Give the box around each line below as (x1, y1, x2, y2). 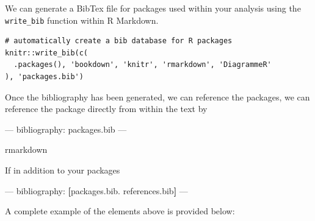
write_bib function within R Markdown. (5, 13, 159, 26)
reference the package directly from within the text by (5, 102, 208, 115)
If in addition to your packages (5, 164, 120, 176)
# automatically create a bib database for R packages (5, 37, 233, 46)
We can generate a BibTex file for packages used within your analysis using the (5, 2, 301, 14)
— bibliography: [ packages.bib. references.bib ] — (5, 184, 188, 197)
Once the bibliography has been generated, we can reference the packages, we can (5, 90, 310, 103)
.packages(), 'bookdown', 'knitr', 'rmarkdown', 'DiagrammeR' (13, 60, 272, 69)
